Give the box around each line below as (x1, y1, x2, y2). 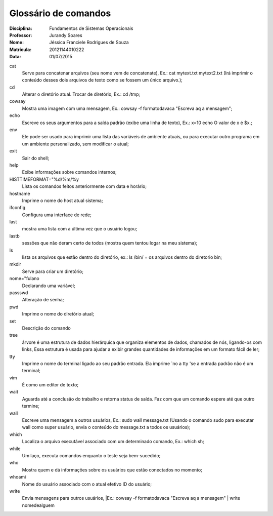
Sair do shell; (22, 155, 50, 161)
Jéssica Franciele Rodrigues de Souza (49, 39, 129, 46)
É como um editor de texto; (22, 382, 78, 388)
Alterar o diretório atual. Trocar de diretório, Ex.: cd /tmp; (22, 91, 141, 97)
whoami (9, 474, 26, 480)
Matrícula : (9, 46, 32, 53)
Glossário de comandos (9, 8, 111, 19)
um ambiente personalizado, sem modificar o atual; (22, 141, 129, 147)
